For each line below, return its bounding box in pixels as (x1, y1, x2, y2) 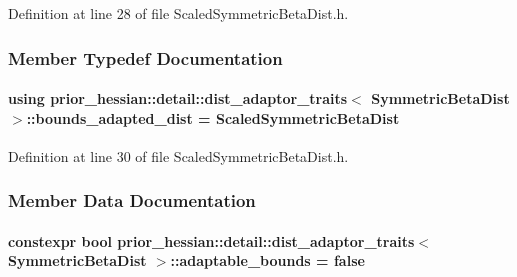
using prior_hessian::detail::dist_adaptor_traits (8, 88, 348, 109)
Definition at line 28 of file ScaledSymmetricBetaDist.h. (8, 3, 349, 23)
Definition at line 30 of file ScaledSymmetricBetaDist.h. (8, 145, 349, 166)
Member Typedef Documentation (8, 45, 283, 70)
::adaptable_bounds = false (170, 250, 365, 271)
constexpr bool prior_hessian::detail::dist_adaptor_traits (8, 230, 415, 251)
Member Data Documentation (8, 188, 256, 213)
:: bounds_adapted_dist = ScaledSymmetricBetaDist (26, 107, 400, 128)
